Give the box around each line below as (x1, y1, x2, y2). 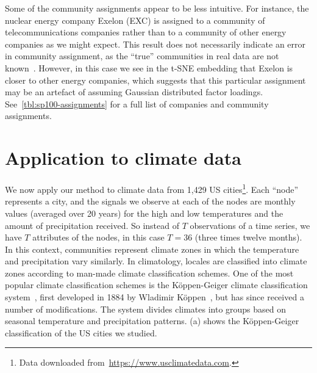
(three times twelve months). (194, 231, 302, 244)
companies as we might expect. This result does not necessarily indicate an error (5, 37, 306, 50)
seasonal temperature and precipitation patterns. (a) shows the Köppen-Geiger (5, 314, 299, 327)
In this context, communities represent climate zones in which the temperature (5, 242, 299, 255)
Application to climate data (5, 145, 241, 170)
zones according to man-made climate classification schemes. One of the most (5, 266, 294, 279)
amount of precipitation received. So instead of (5, 219, 180, 231)
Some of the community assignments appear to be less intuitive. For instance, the (5, 2, 309, 14)
